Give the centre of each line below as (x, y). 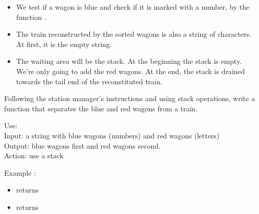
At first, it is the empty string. (64, 44)
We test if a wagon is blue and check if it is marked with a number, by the (133, 7)
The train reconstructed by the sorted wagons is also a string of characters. (134, 34)
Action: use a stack (34, 156)
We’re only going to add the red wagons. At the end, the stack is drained (131, 71)
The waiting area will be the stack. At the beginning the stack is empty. (129, 61)
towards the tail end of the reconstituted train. (89, 81)
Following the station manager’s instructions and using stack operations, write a (129, 98)
